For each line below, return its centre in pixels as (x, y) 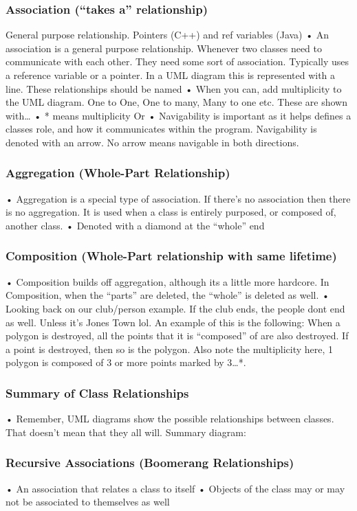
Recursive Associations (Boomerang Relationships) (150, 463)
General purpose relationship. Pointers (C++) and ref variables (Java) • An (167, 35)
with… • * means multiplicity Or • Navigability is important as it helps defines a (178, 115)
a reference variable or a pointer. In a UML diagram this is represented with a (171, 75)
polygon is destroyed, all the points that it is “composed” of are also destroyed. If (177, 336)
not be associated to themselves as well (88, 502)
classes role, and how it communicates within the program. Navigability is (161, 129)
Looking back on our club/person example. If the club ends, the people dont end (175, 308)
